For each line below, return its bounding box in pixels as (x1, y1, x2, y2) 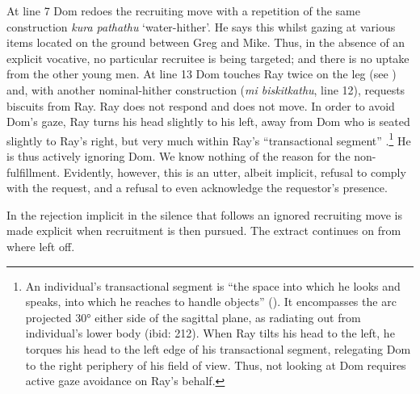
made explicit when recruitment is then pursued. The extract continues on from (6, 222, 401, 239)
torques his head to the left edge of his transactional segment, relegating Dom (25, 340, 411, 357)
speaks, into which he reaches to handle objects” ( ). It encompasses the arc (25, 293, 397, 310)
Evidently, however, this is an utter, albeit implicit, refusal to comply (63, 163, 406, 180)
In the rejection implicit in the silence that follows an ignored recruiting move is (6, 206, 402, 223)
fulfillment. (6, 163, 61, 180)
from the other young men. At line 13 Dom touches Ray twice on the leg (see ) (6, 65, 397, 82)
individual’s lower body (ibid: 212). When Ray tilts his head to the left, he (25, 325, 395, 342)
